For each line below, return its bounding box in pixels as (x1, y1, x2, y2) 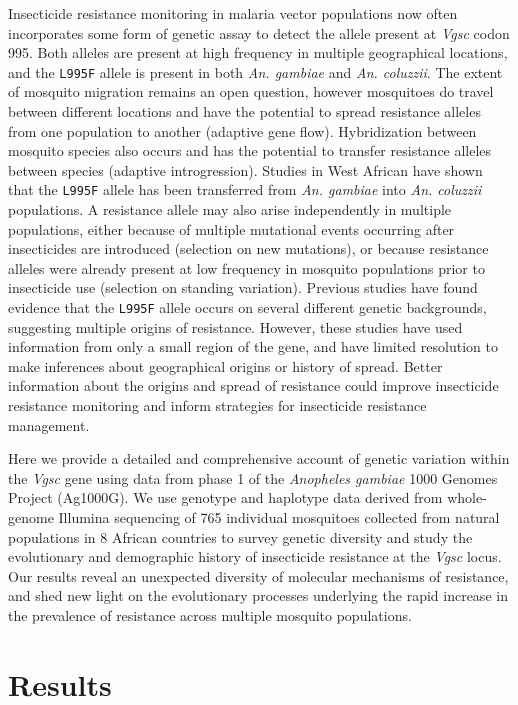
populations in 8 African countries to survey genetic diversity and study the (8, 526, 473, 547)
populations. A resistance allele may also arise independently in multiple (8, 199, 452, 220)
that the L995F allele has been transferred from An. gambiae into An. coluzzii (8, 179, 482, 200)
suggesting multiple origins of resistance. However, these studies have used (8, 316, 463, 337)
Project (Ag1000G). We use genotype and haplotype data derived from (8, 487, 443, 508)
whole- (447, 487, 487, 508)
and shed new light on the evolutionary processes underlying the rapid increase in (8, 585, 508, 606)
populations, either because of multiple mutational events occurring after (8, 218, 455, 239)
